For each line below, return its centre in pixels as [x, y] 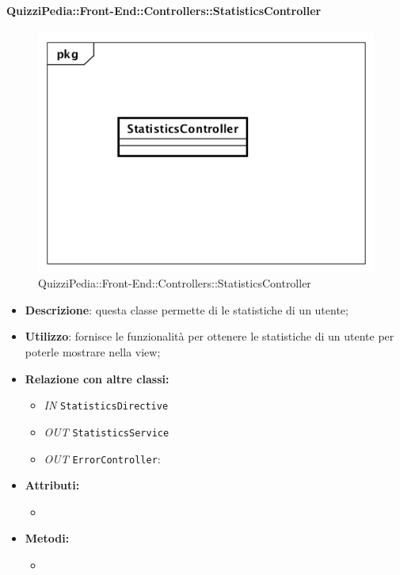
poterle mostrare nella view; [93, 352]
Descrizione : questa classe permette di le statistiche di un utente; [187, 309]
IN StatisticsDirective [106, 405]
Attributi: [52, 485]
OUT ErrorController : [102, 458]
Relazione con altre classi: [97, 378]
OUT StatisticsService [107, 431]
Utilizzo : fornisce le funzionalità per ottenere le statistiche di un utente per [210, 336]
